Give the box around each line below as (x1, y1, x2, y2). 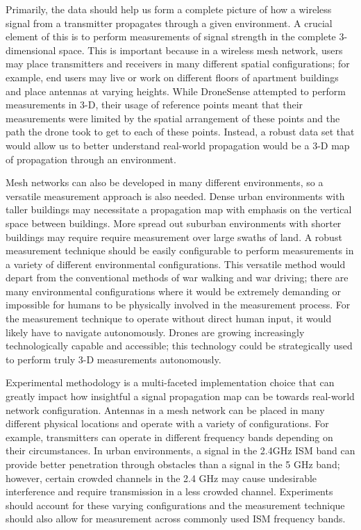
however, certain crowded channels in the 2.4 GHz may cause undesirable (6, 470, 317, 485)
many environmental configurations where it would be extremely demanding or (6, 283, 341, 298)
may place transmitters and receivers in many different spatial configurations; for (6, 56, 350, 71)
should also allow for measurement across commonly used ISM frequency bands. (6, 511, 346, 526)
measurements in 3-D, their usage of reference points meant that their (6, 97, 303, 112)
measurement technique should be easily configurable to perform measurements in (6, 243, 354, 258)
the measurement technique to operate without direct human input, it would (6, 311, 332, 326)
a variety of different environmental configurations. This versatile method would (6, 256, 346, 271)
